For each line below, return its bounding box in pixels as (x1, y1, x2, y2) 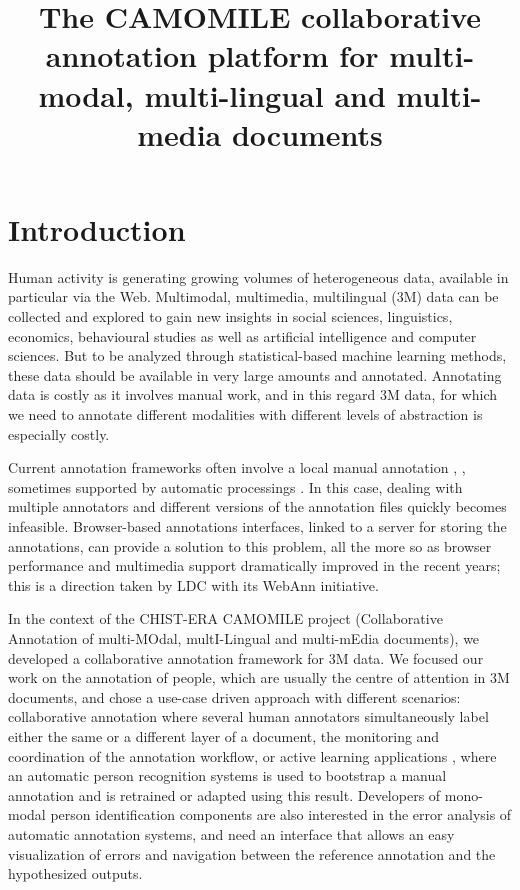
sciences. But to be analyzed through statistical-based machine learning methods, (8, 345, 507, 366)
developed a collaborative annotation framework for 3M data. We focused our (8, 647, 484, 668)
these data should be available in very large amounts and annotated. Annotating (8, 364, 502, 385)
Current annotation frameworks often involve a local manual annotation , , (8, 457, 466, 478)
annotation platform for (45, 35, 379, 76)
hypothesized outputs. (8, 863, 143, 884)
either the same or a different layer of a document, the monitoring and (8, 725, 440, 746)
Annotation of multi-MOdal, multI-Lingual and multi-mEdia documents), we (8, 627, 480, 648)
